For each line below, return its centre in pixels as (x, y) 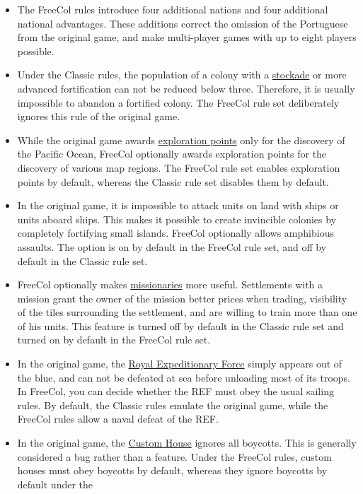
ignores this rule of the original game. (99, 116)
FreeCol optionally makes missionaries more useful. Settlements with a (170, 284)
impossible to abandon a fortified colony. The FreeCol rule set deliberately (178, 102)
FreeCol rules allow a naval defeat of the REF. (118, 419)
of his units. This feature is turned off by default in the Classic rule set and (180, 325)
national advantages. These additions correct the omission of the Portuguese (183, 23)
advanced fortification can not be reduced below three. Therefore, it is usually (186, 88)
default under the (55, 484)
